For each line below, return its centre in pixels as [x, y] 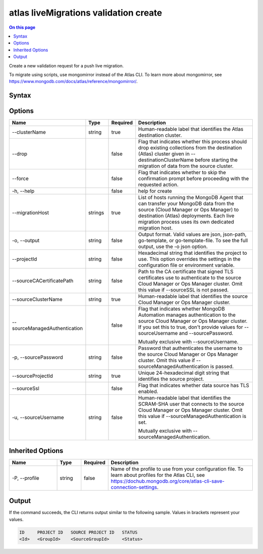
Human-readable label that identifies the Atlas [191, 129]
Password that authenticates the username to [190, 348]
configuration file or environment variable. [186, 265]
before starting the [216, 160]
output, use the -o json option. [173, 246]
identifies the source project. [171, 379]
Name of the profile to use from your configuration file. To [177, 469]
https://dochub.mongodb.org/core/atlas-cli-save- [168, 481]
